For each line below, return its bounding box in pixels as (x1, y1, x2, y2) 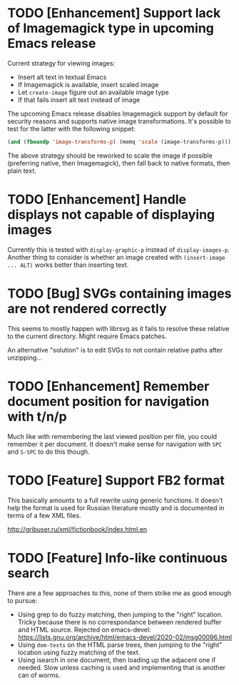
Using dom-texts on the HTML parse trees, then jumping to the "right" (17, 640, 223, 649)
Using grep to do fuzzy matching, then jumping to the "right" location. (17, 610, 223, 619)
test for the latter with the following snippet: (7, 124, 136, 133)
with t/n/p (7, 408, 67, 425)
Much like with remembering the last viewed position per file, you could (7, 432, 218, 440)
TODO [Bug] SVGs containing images (7, 285, 232, 301)
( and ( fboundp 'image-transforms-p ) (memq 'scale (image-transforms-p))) (7, 138, 232, 146)
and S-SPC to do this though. (7, 447, 91, 456)
